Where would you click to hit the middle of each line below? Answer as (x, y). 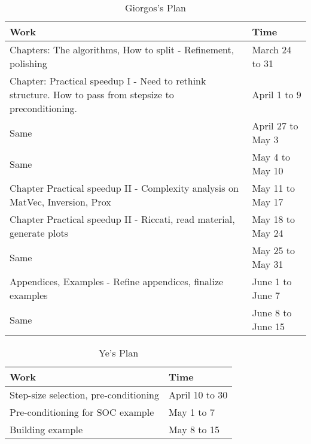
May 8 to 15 (194, 429)
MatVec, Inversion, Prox (60, 202)
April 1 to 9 (277, 94)
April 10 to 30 (198, 395)
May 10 (268, 170)
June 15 (268, 326)
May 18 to (274, 219)
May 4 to (271, 157)
